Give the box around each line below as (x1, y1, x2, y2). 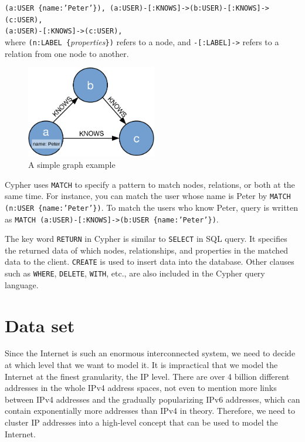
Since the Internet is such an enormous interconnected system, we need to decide (5, 347, 296, 359)
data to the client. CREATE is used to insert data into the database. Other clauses (5, 255, 294, 268)
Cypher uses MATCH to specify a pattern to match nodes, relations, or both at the (5, 178, 295, 190)
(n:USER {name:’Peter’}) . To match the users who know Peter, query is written (5, 201, 299, 213)
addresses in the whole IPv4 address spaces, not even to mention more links (5, 382, 277, 394)
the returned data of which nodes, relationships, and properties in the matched (5, 244, 289, 256)
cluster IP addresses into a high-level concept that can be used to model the (5, 416, 278, 428)
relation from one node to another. (5, 47, 129, 59)
